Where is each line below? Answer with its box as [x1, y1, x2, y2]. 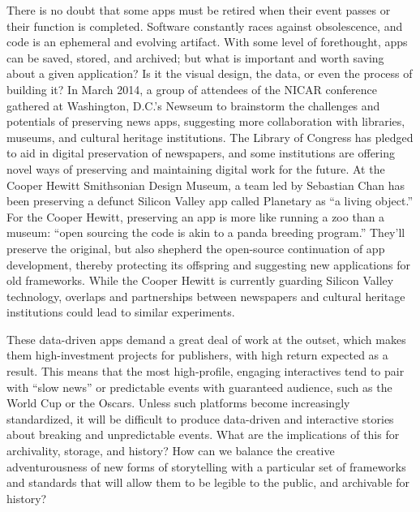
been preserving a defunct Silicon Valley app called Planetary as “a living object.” [6, 192, 414, 209]
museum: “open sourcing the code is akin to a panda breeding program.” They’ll [6, 224, 405, 241]
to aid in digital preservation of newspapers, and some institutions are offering [6, 144, 396, 161]
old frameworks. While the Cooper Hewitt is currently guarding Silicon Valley [6, 272, 394, 289]
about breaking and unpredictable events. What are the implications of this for [6, 426, 400, 443]
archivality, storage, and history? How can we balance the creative [6, 442, 335, 459]
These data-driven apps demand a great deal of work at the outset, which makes [6, 330, 406, 347]
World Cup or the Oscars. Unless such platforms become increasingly [6, 394, 350, 411]
